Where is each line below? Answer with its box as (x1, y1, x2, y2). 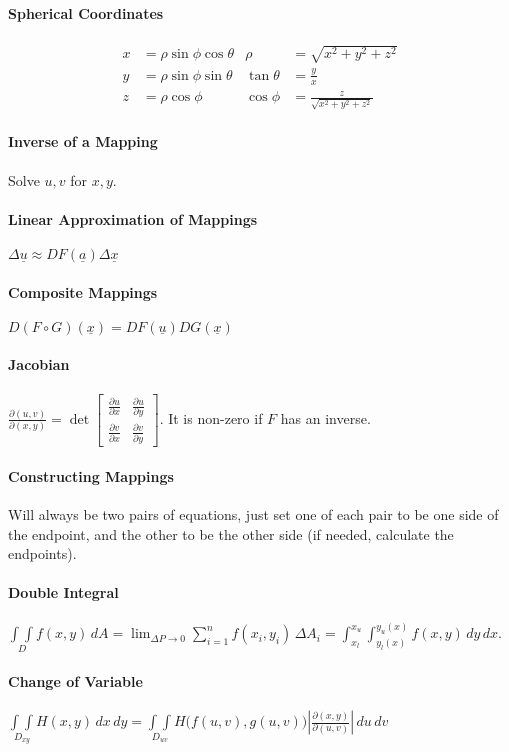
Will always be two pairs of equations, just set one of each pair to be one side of (8, 504, 499, 525)
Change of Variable (8, 670, 143, 691)
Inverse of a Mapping (8, 131, 158, 152)
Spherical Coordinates (8, 2, 164, 23)
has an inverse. (280, 407, 371, 428)
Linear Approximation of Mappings (8, 208, 258, 229)
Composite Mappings (8, 281, 158, 302)
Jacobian (8, 354, 70, 375)
